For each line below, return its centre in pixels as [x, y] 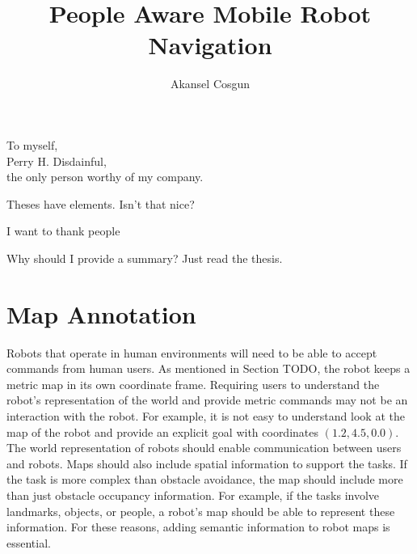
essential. [29, 542]
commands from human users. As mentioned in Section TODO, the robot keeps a [208, 368]
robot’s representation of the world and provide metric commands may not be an [207, 400]
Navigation [210, 45]
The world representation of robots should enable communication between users [204, 448]
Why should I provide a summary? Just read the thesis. [145, 258]
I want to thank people [63, 231]
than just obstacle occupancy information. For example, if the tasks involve [193, 495]
